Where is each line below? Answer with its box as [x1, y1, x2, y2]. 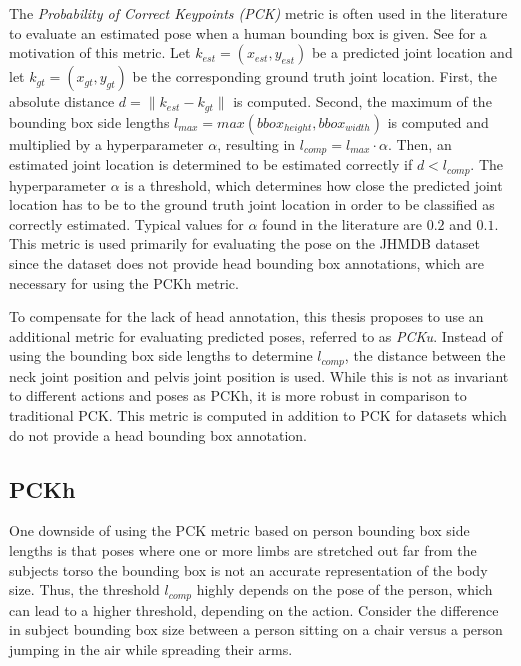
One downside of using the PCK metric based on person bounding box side [9, 520, 470, 541]
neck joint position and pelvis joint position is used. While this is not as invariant [9, 365, 509, 386]
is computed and [387, 111, 489, 132]
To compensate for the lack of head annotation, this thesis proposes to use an [9, 306, 484, 327]
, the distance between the [344, 345, 506, 366]
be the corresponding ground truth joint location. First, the [132, 66, 498, 87]
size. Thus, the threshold [9, 579, 160, 600]
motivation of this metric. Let [9, 42, 191, 63]
